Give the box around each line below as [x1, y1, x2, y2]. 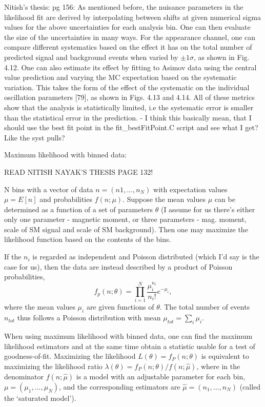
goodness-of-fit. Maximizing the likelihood [4, 351, 136, 361]
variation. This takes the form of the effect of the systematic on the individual [4, 82, 250, 92]
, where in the [196, 360, 240, 371]
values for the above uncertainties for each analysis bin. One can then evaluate [4, 22, 251, 32]
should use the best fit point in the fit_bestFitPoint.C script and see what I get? [4, 122, 258, 133]
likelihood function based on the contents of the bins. [4, 234, 171, 245]
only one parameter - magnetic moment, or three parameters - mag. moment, [4, 214, 247, 225]
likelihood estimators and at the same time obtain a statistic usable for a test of [4, 340, 255, 351]
